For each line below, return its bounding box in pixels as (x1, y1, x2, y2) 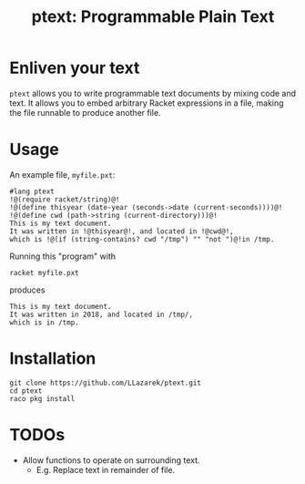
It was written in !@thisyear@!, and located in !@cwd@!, (9, 226, 234, 236)
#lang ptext (9, 187, 55, 196)
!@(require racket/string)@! (9, 194, 120, 204)
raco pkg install (9, 394, 76, 403)
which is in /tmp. (9, 317, 79, 327)
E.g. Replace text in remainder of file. (36, 464, 176, 475)
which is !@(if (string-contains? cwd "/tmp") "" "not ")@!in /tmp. (9, 234, 275, 243)
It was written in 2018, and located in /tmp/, (9, 310, 194, 319)
